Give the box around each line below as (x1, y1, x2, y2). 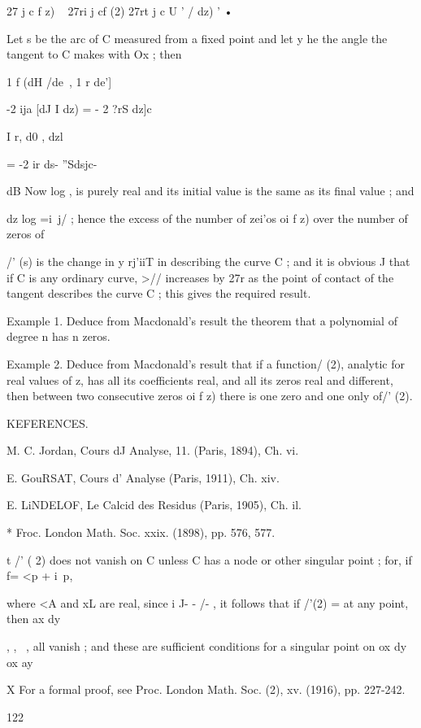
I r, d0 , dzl (7, 127, 63, 144)
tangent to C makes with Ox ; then (7, 46, 182, 63)
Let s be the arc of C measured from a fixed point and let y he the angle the (7, 29, 388, 46)
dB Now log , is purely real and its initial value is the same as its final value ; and (7, 182, 414, 199)
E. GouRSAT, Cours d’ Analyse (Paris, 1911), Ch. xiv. (7, 469, 280, 486)
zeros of (7, 225, 45, 242)
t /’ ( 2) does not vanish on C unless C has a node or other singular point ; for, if (7, 551, 412, 568)
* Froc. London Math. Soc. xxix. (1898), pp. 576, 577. (7, 524, 276, 541)
